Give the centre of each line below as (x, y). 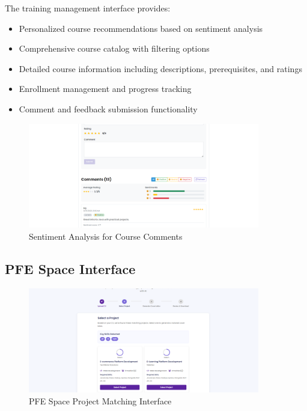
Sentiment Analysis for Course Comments (106, 236)
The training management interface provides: (88, 8)
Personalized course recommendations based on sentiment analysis (141, 28)
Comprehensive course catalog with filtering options (114, 48)
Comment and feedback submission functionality (108, 108)
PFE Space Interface (70, 268)
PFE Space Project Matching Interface (100, 400)
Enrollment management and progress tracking (105, 89)
